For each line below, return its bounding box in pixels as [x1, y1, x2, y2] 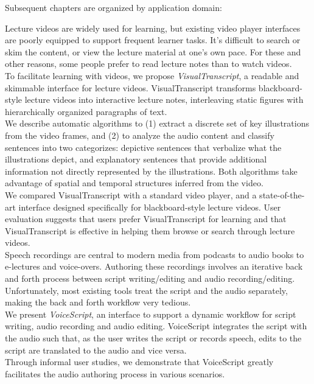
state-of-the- [259, 188, 305, 201]
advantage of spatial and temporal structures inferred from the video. [5, 176, 263, 189]
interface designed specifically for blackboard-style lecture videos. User [18, 200, 281, 213]
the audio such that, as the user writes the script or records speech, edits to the [5, 332, 302, 344]
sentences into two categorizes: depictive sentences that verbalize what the [5, 141, 282, 153]
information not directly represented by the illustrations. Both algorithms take [5, 164, 298, 177]
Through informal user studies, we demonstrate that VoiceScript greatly [5, 355, 274, 368]
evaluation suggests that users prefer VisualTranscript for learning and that [5, 212, 287, 225]
